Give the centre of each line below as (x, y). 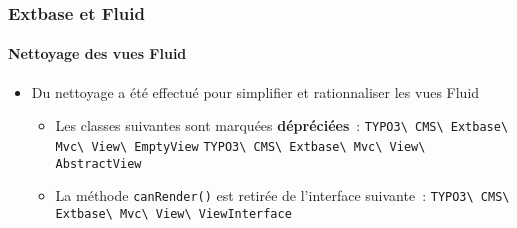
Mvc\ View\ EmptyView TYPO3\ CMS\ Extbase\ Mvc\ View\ (240, 146)
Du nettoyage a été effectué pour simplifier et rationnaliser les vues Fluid (255, 91)
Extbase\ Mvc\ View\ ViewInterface (173, 213)
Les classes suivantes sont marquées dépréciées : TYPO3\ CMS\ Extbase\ (282, 125)
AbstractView (98, 163)
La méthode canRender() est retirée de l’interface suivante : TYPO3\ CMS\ (282, 195)
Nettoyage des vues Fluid (97, 53)
